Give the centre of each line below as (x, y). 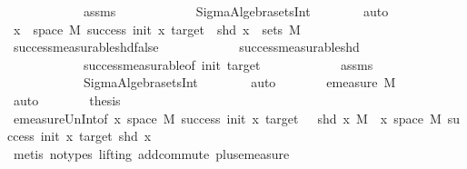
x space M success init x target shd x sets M (157, 29)
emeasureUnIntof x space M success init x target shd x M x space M (227, 118)
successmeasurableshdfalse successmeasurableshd (186, 47)
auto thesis (67, 99)
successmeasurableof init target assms (228, 64)
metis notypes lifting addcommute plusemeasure (151, 153)
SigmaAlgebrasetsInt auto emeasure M (239, 82)
